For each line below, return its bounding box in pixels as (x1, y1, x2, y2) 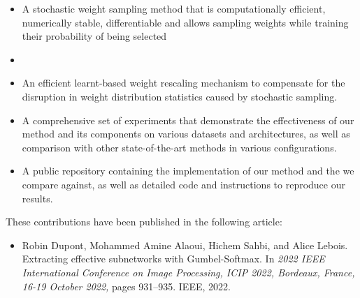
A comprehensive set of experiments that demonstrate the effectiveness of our (22, 112, 354, 127)
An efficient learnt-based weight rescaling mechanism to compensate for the (22, 75, 345, 90)
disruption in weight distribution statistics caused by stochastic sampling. (22, 89, 338, 103)
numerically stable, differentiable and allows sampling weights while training (22, 15, 349, 29)
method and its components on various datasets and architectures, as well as (22, 126, 350, 141)
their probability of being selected (22, 29, 167, 43)
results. (22, 191, 53, 205)
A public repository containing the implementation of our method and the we (22, 163, 354, 178)
